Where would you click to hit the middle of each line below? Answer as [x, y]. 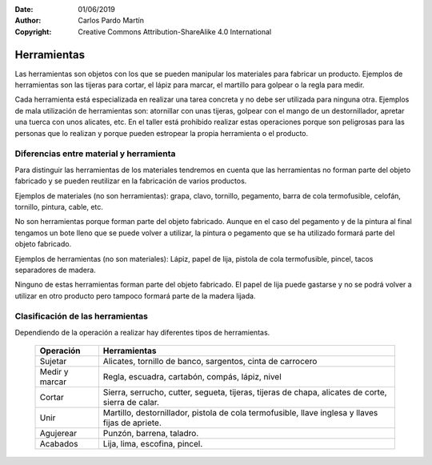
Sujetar [53, 362]
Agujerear [58, 434]
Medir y [54, 372]
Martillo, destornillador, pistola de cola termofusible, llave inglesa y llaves [240, 413]
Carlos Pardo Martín [111, 21]
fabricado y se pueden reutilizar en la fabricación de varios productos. [131, 181]
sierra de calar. [131, 403]
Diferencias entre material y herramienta [95, 154]
